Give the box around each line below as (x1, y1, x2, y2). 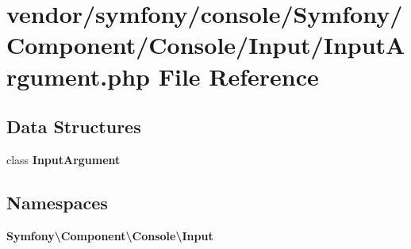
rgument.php (6, 59, 150, 92)
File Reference (158, 59, 319, 92)
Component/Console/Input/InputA (6, 29, 405, 61)
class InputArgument (6, 151, 121, 167)
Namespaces (6, 190, 108, 214)
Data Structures (6, 114, 141, 139)
